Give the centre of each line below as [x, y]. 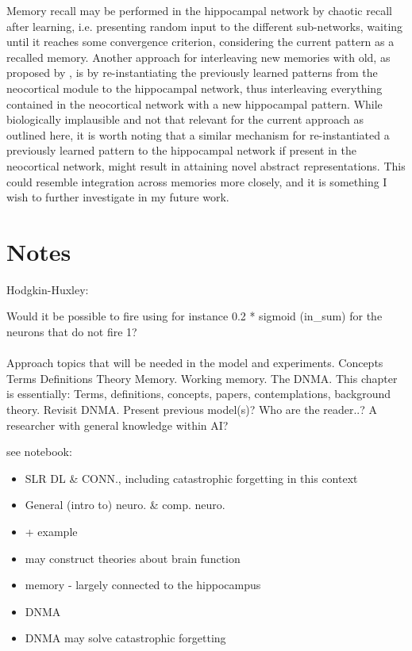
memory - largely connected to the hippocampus [143, 585]
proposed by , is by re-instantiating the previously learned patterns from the [192, 73]
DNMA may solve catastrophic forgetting [125, 638]
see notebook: [39, 452]
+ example [51, 531]
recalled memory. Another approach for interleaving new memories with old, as [198, 57]
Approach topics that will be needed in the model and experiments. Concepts [195, 363]
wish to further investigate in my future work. [118, 197]
